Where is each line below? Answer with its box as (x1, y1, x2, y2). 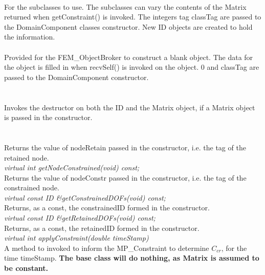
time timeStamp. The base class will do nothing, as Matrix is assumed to (4, 252, 259, 263)
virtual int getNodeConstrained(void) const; (4, 162, 140, 173)
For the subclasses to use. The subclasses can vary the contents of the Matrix (4, 1, 247, 12)
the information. (4, 31, 55, 42)
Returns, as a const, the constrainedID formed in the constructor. (4, 202, 210, 213)
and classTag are (207, 62, 259, 72)
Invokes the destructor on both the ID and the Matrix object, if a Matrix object (4, 102, 255, 112)
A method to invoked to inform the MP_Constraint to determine (4, 242, 209, 253)
